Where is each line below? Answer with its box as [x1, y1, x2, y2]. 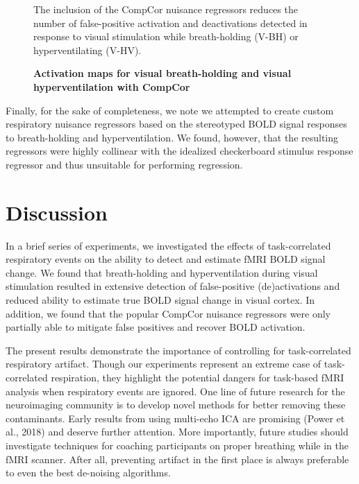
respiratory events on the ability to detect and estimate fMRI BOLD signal [6, 252, 326, 266]
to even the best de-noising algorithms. [6, 465, 171, 480]
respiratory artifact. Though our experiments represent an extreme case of [6, 356, 322, 371]
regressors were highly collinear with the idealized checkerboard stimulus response [6, 144, 353, 158]
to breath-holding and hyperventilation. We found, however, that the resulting [6, 130, 339, 144]
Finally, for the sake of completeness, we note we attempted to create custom [6, 103, 334, 117]
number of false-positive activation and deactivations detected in [33, 15, 308, 30]
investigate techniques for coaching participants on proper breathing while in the [6, 438, 349, 452]
